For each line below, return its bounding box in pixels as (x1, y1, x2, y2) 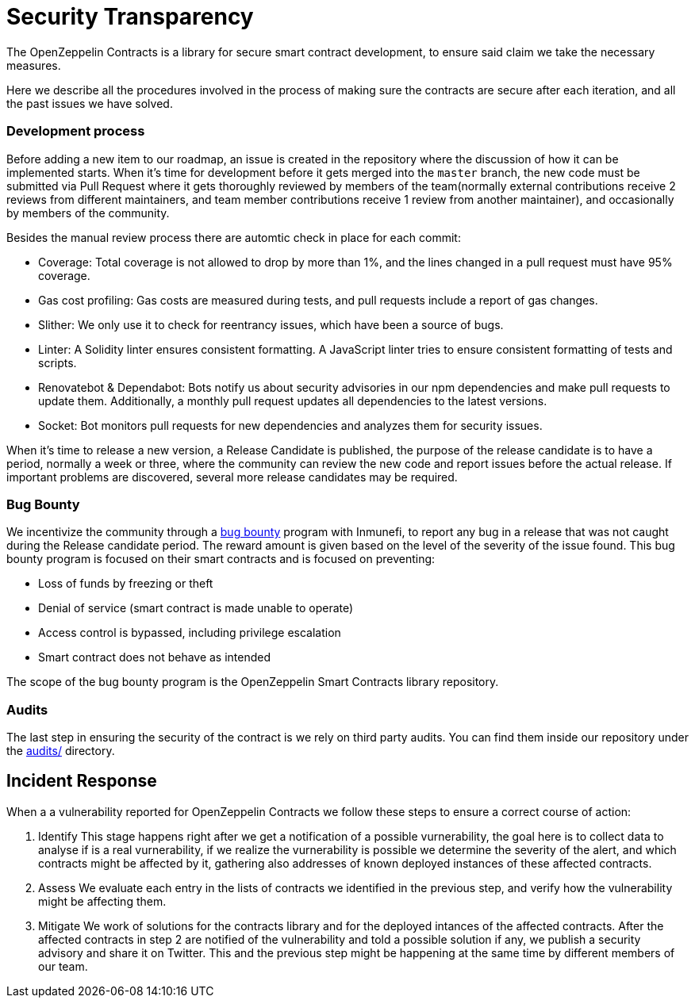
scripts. (38, 355, 77, 370)
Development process (6, 123, 145, 140)
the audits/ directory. (6, 744, 115, 757)
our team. (38, 959, 88, 973)
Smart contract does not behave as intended (38, 650, 271, 665)
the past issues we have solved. (6, 96, 173, 110)
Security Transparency (6, 3, 254, 30)
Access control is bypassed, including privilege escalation (38, 626, 341, 640)
